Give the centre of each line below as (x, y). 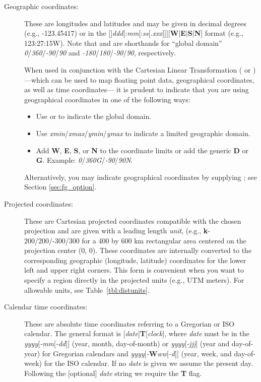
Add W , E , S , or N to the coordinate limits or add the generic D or (142, 150)
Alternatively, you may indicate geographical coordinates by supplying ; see (141, 177)
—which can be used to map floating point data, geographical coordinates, (139, 79)
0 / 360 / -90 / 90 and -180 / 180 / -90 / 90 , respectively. (100, 53)
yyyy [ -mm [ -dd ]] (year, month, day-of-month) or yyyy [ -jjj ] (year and (127, 343)
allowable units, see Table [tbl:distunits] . (87, 290)
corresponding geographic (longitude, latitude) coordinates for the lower (135, 260)
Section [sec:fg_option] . (60, 187)
